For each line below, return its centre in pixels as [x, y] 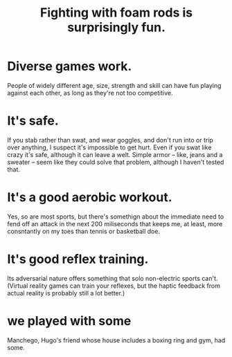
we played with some [69, 321]
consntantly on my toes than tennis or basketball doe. [84, 231]
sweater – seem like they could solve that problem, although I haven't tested [116, 162]
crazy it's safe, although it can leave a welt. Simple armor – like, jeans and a [115, 154]
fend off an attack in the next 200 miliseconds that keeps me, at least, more [115, 223]
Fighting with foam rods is [116, 13]
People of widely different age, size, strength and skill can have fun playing [114, 85]
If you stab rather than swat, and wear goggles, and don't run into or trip [110, 140]
